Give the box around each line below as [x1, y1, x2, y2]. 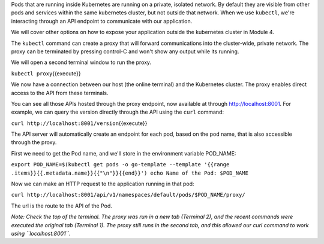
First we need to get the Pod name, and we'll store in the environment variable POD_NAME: [11, 150, 236, 157]
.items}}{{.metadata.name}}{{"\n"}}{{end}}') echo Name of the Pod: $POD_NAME [11, 169, 249, 176]
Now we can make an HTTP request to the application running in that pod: [11, 180, 194, 188]
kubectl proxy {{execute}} [11, 69, 81, 77]
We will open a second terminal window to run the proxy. [11, 59, 152, 66]
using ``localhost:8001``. [11, 230, 71, 237]
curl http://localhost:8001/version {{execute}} [11, 120, 148, 127]
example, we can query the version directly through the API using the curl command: [11, 108, 224, 116]
